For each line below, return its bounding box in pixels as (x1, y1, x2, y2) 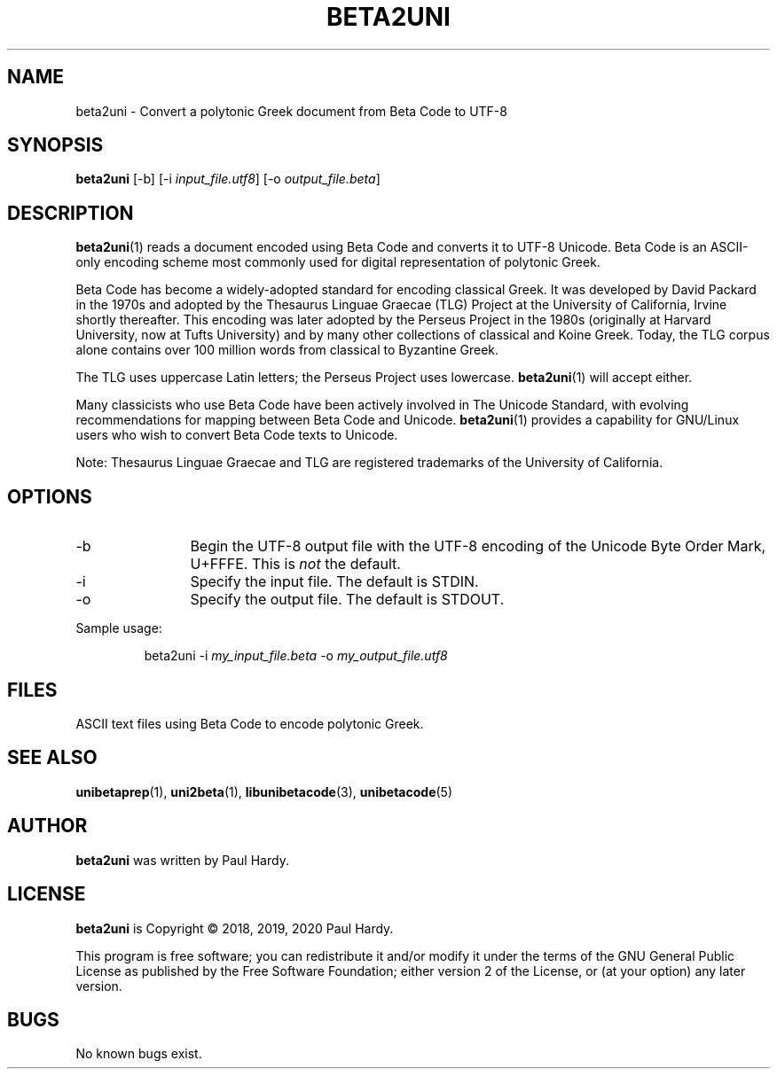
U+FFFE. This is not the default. (190, 555, 401, 573)
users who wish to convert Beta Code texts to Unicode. (75, 427, 398, 443)
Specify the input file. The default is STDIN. (190, 573, 479, 591)
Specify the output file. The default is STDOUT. (190, 590, 505, 609)
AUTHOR (7, 815, 88, 838)
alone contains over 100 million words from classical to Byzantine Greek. (75, 342, 499, 358)
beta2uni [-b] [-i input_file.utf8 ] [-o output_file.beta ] (75, 171, 381, 187)
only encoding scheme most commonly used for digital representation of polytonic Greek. (75, 254, 600, 270)
